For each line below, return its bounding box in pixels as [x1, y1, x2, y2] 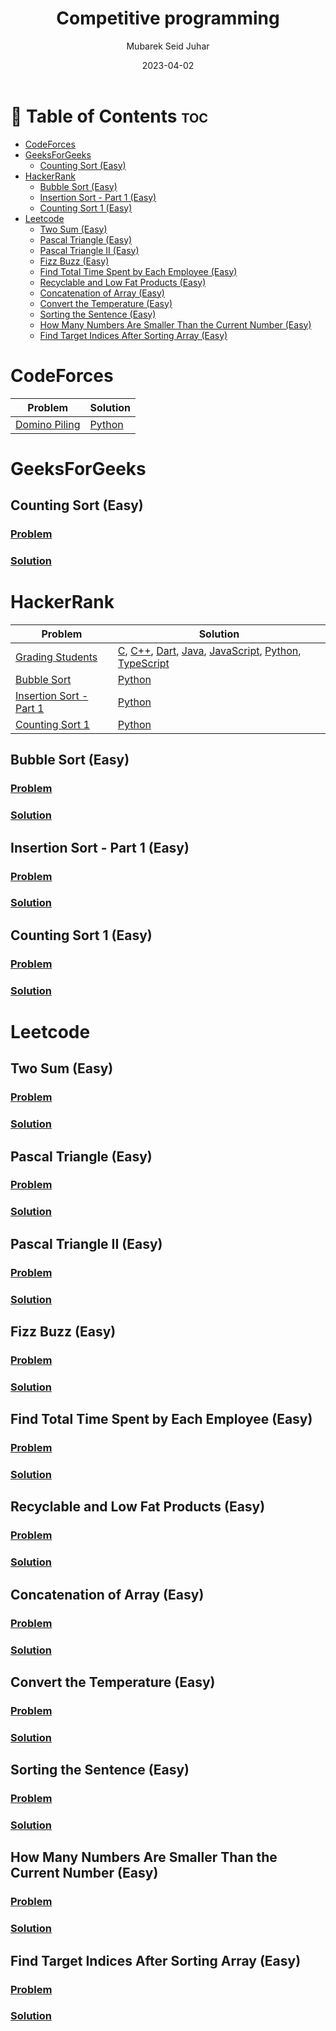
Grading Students [15, 650, 98, 664]
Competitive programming [56, 7, 280, 30]
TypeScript [117, 656, 170, 670]
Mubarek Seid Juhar [126, 40, 210, 52]
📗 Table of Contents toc [10, 105, 209, 127]
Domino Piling [15, 417, 81, 431]
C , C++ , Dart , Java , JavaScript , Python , [117, 643, 302, 657]
